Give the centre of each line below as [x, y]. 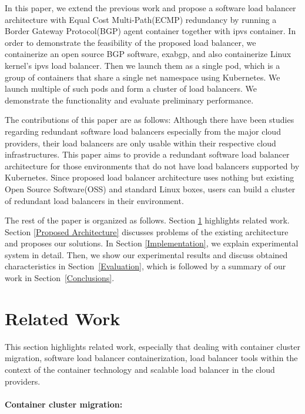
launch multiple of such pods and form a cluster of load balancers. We [131, 89]
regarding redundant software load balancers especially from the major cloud [143, 131]
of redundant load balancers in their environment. [94, 200]
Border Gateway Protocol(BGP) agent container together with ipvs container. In [150, 31]
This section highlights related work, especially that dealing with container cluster [152, 346]
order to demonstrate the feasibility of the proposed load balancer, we [130, 42]
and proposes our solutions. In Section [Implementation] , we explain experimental [152, 243]
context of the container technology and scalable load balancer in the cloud [140, 369]
